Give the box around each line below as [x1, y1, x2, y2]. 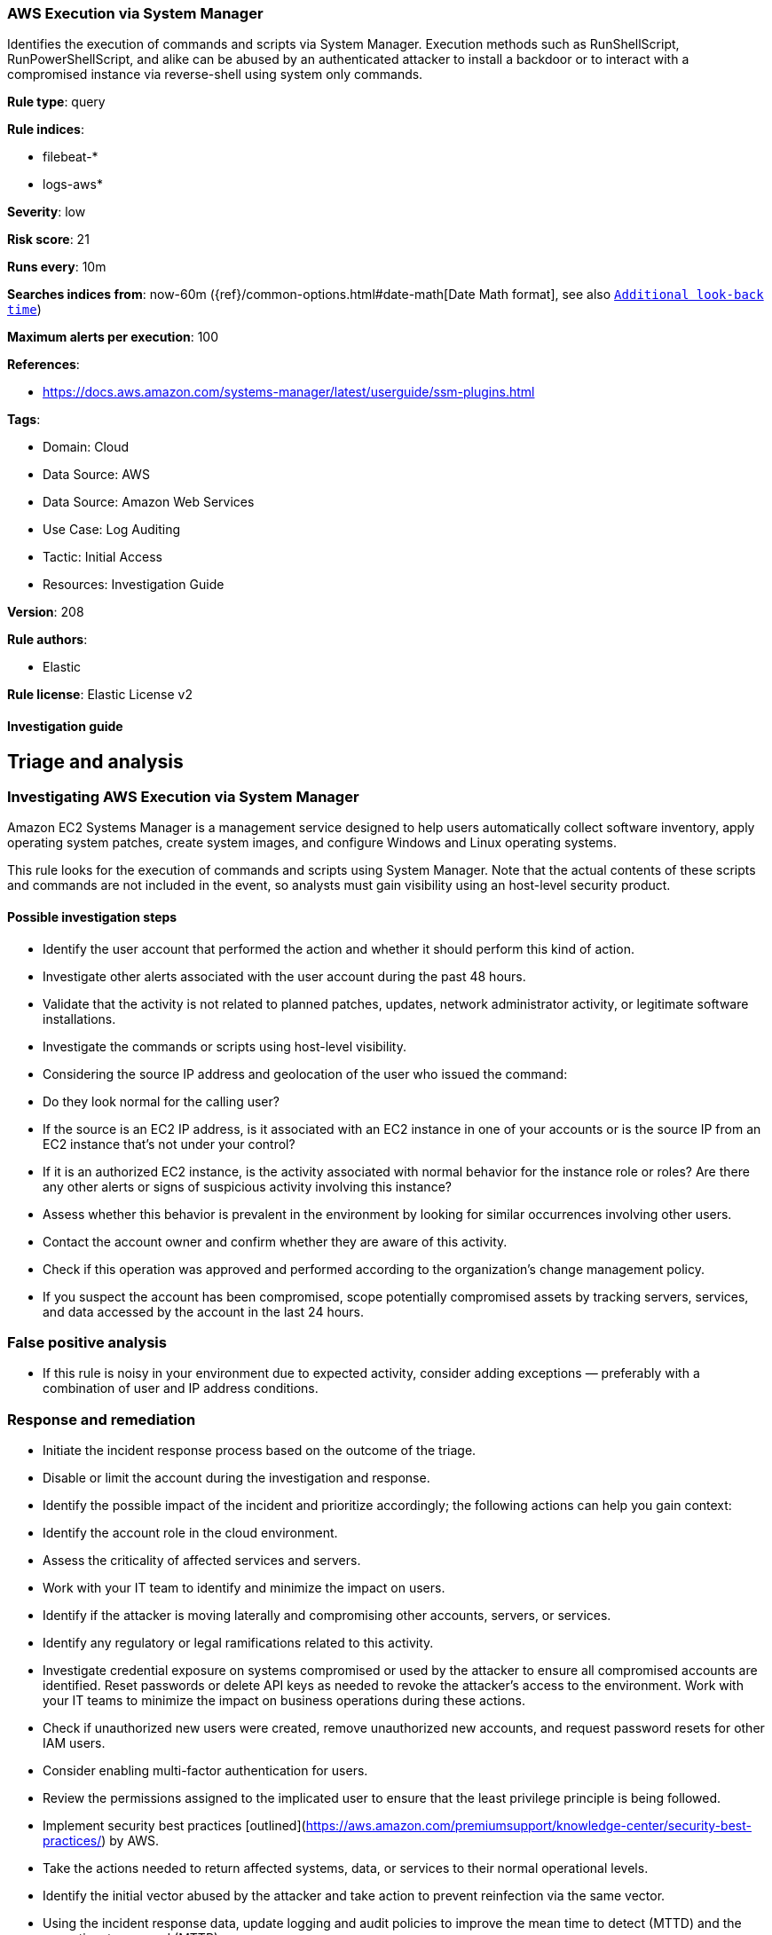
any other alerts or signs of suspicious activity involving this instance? [43, 1178, 452, 1194]
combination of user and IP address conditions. [43, 1380, 319, 1396]
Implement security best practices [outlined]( [43, 1818, 306, 1834]
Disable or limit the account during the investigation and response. [43, 1470, 430, 1486]
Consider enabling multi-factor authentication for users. [43, 1763, 368, 1779]
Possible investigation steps [7, 909, 177, 924]
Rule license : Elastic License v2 [7, 687, 193, 703]
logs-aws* [43, 177, 103, 193]
